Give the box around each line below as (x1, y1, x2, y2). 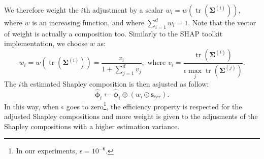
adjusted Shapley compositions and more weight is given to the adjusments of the (4, 110, 258, 121)
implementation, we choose (4, 38, 88, 49)
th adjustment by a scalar (83, 5, 163, 15)
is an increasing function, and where (32, 17, 144, 27)
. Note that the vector (188, 17, 256, 27)
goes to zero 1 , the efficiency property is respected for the (66, 99, 242, 111)
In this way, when (4, 101, 59, 111)
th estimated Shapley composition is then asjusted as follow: (21, 78, 209, 89)
